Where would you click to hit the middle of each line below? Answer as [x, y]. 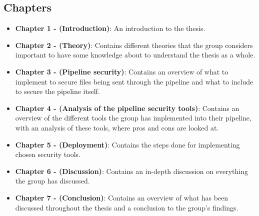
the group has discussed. [52, 181]
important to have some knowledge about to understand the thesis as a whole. [135, 55]
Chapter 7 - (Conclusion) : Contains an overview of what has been [122, 197]
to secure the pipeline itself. [57, 91]
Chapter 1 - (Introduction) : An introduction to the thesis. [110, 28]
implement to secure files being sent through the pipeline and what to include [134, 81]
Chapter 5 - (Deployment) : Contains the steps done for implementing [127, 144]
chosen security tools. [48, 154]
